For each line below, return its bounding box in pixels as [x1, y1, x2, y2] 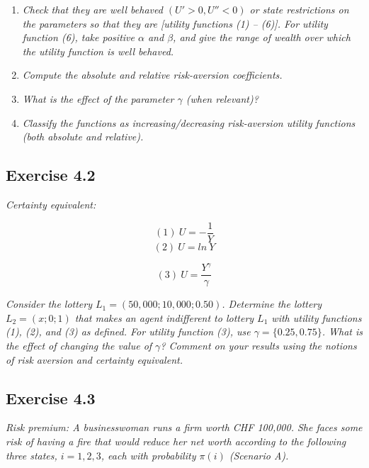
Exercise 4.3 [6, 386, 96, 408]
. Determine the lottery [222, 296, 322, 311]
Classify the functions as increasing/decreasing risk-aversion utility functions [22, 115, 356, 130]
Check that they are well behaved [22, 2, 163, 16]
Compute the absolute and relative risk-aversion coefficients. [22, 67, 283, 82]
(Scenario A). [229, 447, 289, 462]
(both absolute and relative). [22, 129, 144, 144]
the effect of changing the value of [6, 338, 152, 352]
